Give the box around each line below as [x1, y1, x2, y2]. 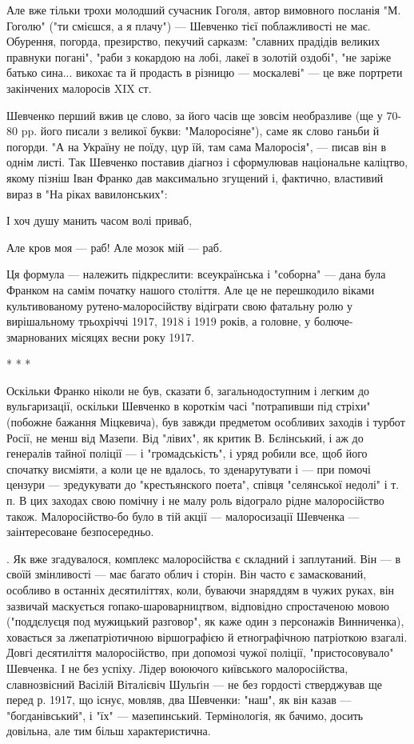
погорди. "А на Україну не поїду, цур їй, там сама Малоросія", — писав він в [6, 138, 387, 154]
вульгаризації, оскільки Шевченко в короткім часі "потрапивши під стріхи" [6, 398, 371, 414]
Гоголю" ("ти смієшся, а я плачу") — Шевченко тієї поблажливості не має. [6, 17, 371, 34]
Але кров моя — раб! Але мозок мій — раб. [6, 238, 222, 255]
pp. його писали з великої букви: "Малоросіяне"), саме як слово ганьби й [21, 122, 380, 139]
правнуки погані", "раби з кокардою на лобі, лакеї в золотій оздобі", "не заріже [6, 48, 392, 65]
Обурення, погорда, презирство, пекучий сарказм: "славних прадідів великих [6, 33, 380, 50]
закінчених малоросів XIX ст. [6, 79, 152, 96]
